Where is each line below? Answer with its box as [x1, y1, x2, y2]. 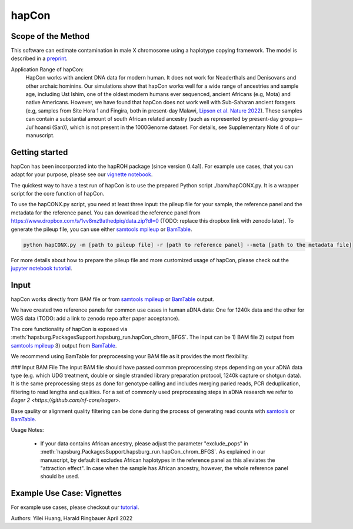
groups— [279, 115, 303, 123]
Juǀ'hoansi [25, 124, 51, 131]
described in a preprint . [11, 55, 68, 62]
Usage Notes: [11, 426, 44, 434]
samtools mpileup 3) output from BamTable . [11, 342, 117, 349]
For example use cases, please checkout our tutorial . [11, 504, 139, 511]
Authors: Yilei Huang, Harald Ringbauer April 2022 [11, 514, 133, 521]
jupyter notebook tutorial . [11, 264, 72, 272]
